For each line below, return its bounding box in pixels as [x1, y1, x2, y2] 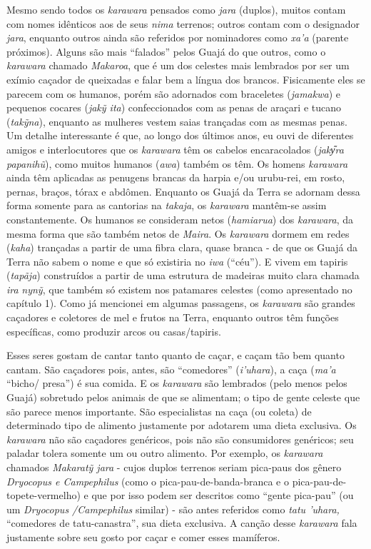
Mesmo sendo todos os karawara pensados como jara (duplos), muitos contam [6, 2, 346, 16]
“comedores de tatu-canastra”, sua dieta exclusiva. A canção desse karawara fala [6, 515, 357, 530]
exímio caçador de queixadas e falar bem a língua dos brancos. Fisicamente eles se [6, 71, 365, 86]
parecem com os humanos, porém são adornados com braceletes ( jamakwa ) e [6, 86, 340, 101]
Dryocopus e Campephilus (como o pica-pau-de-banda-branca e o [6, 473, 290, 488]
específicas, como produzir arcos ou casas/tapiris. [6, 323, 221, 338]
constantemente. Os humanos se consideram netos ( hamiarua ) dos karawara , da [6, 211, 354, 226]
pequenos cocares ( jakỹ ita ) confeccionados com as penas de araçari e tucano [6, 100, 341, 115]
